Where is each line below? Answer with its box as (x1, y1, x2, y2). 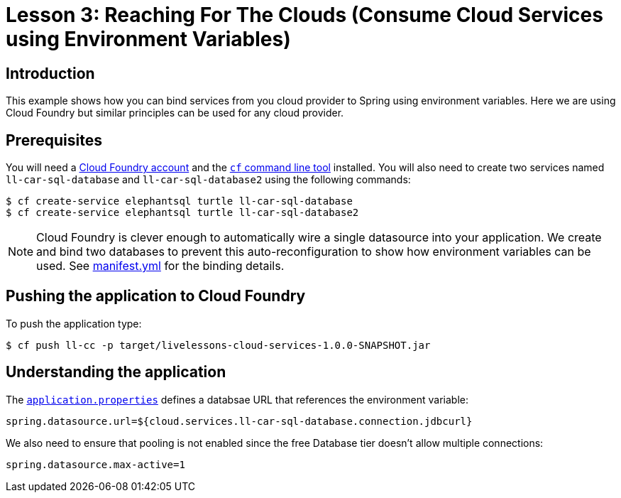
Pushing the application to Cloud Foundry (6, 287, 306, 305)
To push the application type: (6, 317, 142, 330)
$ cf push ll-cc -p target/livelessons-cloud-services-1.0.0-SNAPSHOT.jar (6, 339, 431, 351)
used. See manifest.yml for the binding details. (36, 259, 285, 274)
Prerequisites (6, 131, 102, 149)
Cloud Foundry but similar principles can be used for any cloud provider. (6, 107, 344, 119)
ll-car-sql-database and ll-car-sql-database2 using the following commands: (6, 173, 411, 186)
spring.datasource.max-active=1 (6, 458, 185, 470)
